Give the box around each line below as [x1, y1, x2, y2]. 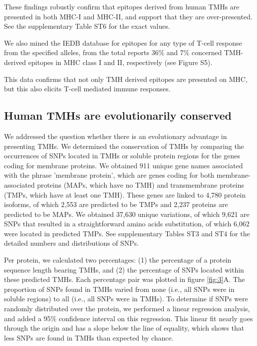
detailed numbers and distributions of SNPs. [4, 238, 139, 248]
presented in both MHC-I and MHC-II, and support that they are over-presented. [4, 11, 253, 21]
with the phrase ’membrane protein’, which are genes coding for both [4, 170, 214, 180]
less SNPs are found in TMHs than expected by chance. [4, 332, 174, 343]
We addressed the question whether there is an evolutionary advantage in [4, 131, 227, 141]
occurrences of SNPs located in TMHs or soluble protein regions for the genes [4, 150, 240, 161]
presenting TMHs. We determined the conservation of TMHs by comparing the [4, 140, 244, 151]
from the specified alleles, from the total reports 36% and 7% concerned [4, 47, 222, 58]
